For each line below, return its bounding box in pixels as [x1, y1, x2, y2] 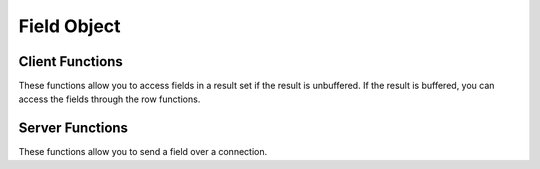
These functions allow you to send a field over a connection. [18, 146, 268, 158]
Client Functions [18, 53, 124, 70]
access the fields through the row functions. [18, 93, 201, 105]
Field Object [18, 15, 121, 37]
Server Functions [18, 120, 129, 137]
